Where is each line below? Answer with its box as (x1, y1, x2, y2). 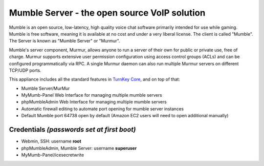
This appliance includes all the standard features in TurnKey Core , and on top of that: (9, 76, 180, 83)
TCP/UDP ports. (9, 67, 42, 73)
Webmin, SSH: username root (21, 138, 82, 144)
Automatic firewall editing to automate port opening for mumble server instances (21, 105, 184, 112)
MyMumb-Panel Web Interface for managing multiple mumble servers (21, 92, 162, 98)
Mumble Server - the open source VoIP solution (9, 7, 205, 18)
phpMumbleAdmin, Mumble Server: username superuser (21, 145, 137, 151)
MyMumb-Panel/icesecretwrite (21, 152, 84, 158)
